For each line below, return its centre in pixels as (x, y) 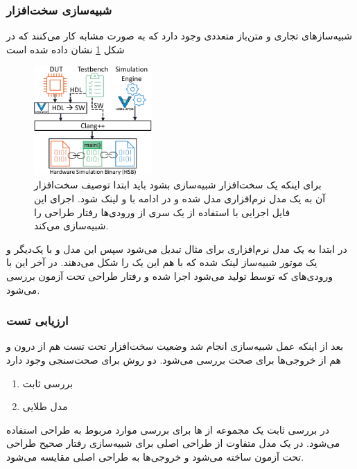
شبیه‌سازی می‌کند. (71, 225)
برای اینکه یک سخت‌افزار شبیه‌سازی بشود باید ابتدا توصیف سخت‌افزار (178, 185)
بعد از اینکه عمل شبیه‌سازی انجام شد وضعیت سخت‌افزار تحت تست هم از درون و (175, 346)
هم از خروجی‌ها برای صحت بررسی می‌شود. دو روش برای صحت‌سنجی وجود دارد (174, 360)
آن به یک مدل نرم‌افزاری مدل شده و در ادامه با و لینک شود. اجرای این (180, 198)
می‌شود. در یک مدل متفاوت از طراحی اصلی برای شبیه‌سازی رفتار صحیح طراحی (173, 443)
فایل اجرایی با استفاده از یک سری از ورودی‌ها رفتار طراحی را (162, 212)
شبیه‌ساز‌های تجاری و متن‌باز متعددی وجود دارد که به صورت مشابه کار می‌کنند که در (180, 36)
